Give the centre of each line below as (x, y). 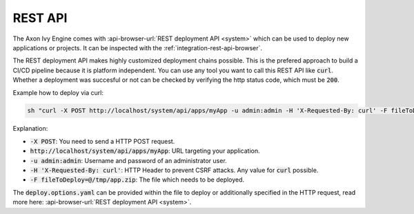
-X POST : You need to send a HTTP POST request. (102, 141)
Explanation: (30, 129)
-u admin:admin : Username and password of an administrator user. (128, 160)
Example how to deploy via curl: (58, 92)
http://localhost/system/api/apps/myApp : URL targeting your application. (145, 151)
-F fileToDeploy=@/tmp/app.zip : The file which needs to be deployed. (137, 180)
